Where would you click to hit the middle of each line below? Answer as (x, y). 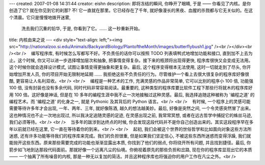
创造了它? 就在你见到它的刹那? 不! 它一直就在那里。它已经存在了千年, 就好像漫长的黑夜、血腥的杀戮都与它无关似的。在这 (131, 10)
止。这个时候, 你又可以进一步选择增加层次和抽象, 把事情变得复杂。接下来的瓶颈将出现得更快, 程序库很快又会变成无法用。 (131, 60)
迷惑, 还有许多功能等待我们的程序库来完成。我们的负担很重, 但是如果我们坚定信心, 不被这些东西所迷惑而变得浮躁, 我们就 (130, 136)
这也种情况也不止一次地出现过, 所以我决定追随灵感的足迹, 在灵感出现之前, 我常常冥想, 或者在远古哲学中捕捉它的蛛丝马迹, (131, 115)
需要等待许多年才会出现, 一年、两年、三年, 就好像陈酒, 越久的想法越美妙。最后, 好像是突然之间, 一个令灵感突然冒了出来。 (131, 109)
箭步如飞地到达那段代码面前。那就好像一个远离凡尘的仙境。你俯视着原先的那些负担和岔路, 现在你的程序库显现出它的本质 (131, 149)
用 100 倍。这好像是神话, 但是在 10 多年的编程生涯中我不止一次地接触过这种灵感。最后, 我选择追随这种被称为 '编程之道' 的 (132, 95)
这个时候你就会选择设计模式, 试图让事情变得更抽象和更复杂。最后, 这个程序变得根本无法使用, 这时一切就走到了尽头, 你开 (130, 67)
